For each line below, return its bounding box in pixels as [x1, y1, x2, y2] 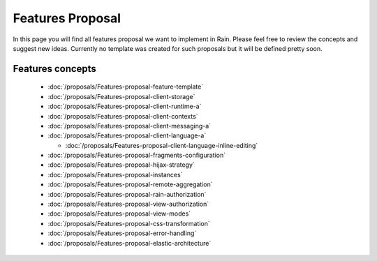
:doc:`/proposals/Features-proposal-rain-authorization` [47, 190, 207, 198]
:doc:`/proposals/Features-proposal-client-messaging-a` [47, 121, 212, 130]
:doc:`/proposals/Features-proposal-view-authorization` [47, 200, 209, 209]
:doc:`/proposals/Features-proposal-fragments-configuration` [47, 151, 226, 160]
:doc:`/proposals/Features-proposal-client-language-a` [47, 131, 207, 140]
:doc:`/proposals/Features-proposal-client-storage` [47, 92, 195, 100]
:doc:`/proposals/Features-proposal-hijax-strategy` [47, 161, 195, 169]
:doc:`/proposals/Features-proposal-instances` [47, 170, 183, 179]
